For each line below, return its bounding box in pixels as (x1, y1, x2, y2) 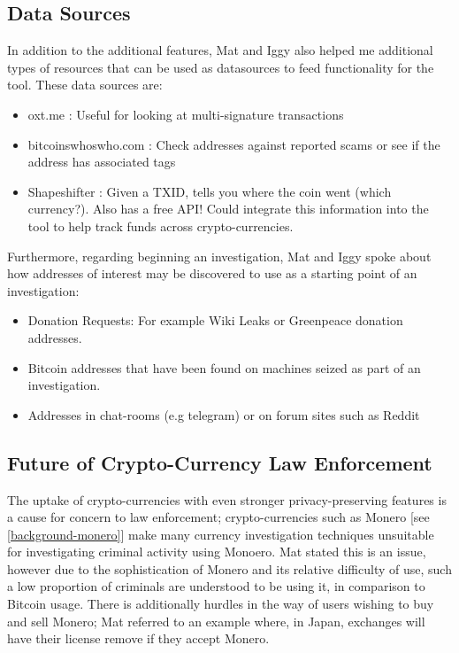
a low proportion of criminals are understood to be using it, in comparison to (7, 577, 425, 595)
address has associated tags (27, 152, 176, 171)
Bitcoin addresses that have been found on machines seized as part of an (27, 358, 421, 377)
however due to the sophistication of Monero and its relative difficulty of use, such (7, 559, 452, 578)
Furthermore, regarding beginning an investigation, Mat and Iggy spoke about (7, 246, 432, 265)
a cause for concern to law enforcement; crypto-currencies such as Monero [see (7, 508, 430, 526)
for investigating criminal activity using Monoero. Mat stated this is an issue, (7, 542, 426, 561)
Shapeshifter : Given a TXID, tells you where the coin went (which (27, 182, 392, 200)
